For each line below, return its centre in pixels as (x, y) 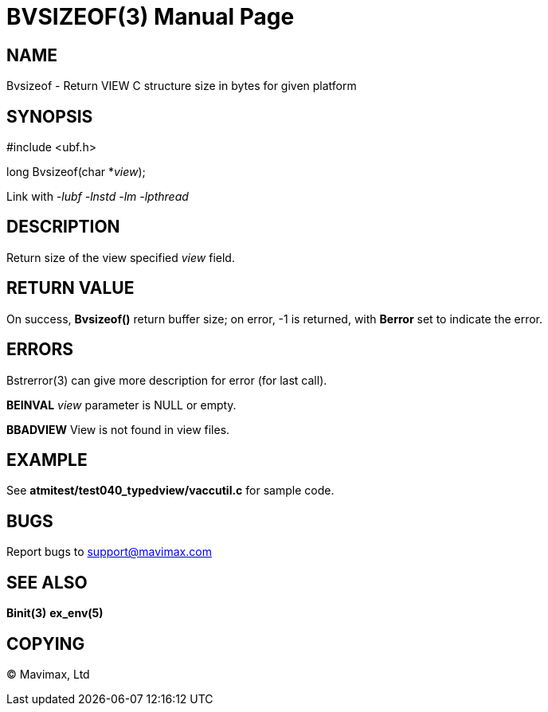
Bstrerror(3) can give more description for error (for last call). (167, 380)
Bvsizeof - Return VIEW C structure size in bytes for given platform (182, 86)
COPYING (46, 644)
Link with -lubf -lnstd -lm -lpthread (98, 197)
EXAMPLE (47, 460)
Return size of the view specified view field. (121, 257)
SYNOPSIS (50, 116)
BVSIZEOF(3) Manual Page (151, 17)
